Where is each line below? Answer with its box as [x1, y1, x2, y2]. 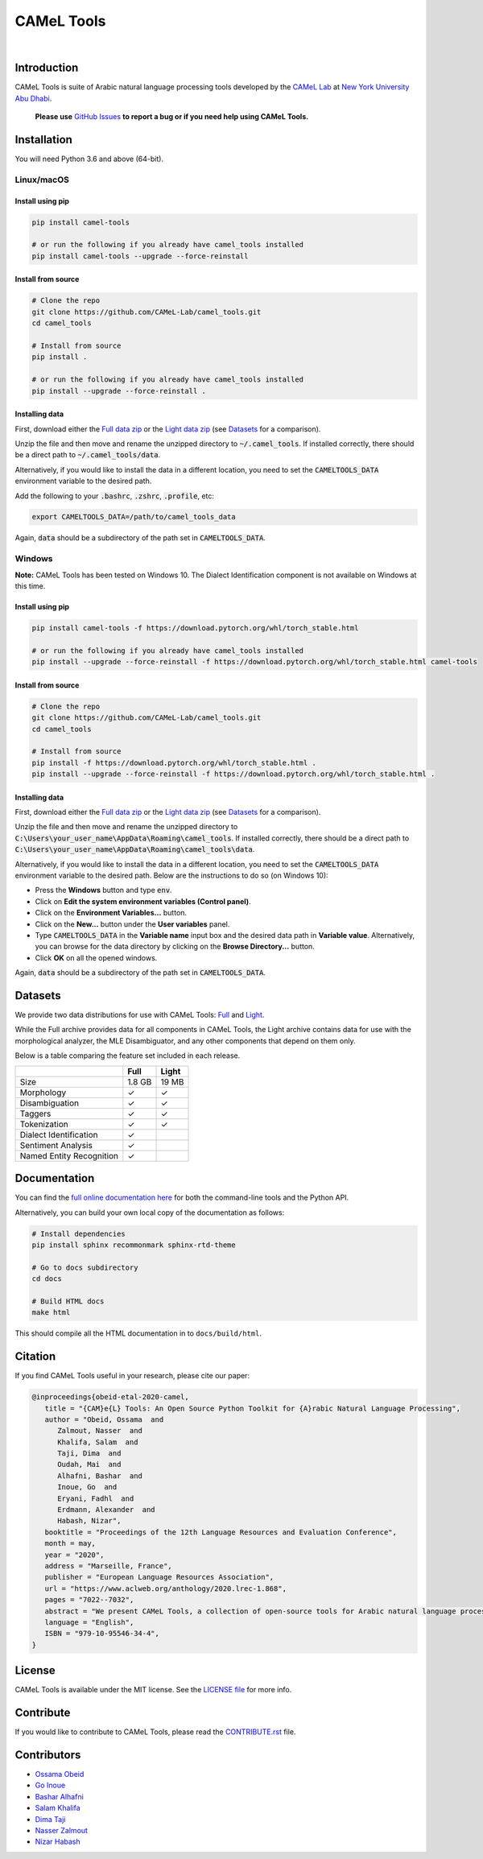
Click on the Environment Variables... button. [35, 908, 188, 918]
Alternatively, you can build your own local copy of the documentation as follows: [14, 1208, 285, 1217]
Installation [14, 133, 72, 147]
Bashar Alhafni [35, 1791, 84, 1801]
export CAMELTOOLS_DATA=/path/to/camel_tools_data [31, 512, 237, 522]
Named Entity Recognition [19, 1150, 119, 1161]
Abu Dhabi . [14, 93, 52, 103]
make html [31, 1308, 71, 1317]
